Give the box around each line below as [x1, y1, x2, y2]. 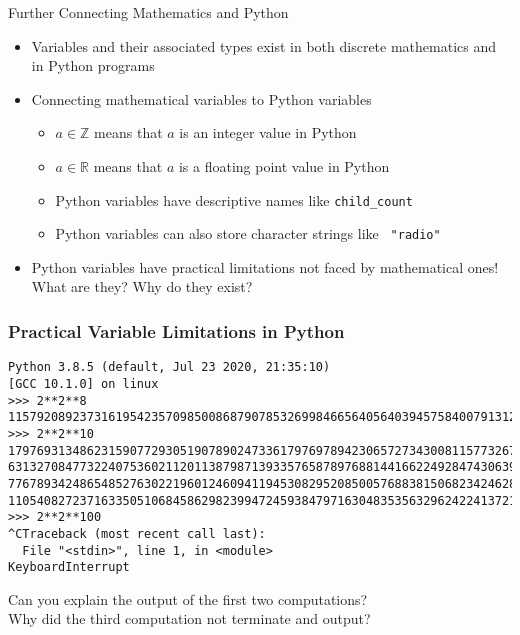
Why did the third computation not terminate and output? [8, 608, 371, 629]
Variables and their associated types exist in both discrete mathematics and [31, 35, 496, 56]
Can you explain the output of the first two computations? [8, 588, 368, 609]
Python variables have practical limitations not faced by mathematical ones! [31, 256, 499, 277]
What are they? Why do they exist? [31, 276, 253, 297]
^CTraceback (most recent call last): [8, 526, 266, 541]
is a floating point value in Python [178, 155, 390, 176]
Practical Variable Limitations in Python [8, 318, 345, 343]
